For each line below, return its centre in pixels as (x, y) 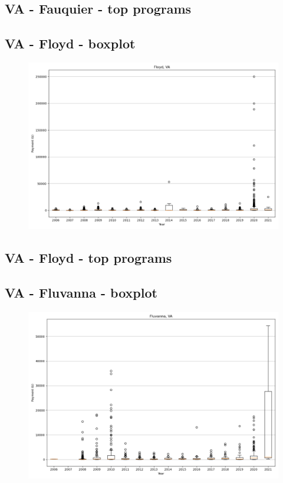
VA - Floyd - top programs (88, 258)
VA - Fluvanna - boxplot (81, 293)
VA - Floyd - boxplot (70, 43)
